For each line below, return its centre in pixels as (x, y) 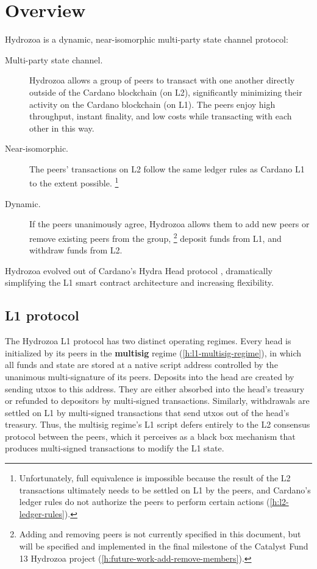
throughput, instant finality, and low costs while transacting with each (161, 116)
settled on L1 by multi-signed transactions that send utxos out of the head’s (147, 412)
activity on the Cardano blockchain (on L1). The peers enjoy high (152, 104)
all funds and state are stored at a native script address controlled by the (141, 365)
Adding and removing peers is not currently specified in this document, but (160, 534)
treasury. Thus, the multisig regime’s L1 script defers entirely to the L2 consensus (158, 424)
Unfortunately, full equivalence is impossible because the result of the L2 (155, 478)
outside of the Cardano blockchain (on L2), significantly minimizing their (166, 92)
